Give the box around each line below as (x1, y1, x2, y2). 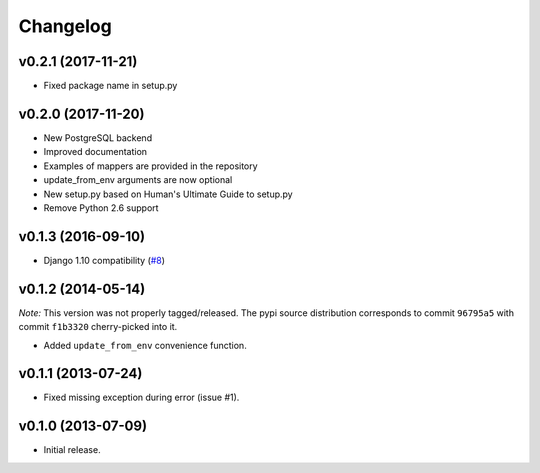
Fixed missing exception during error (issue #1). (43, 391, 240, 404)
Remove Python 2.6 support (43, 201, 159, 214)
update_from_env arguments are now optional (43, 174, 233, 186)
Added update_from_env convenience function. (43, 339, 247, 351)
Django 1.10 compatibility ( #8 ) (43, 254, 165, 266)
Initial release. (43, 444, 101, 456)
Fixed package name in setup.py (43, 80, 178, 92)
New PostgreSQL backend (43, 131, 153, 144)
